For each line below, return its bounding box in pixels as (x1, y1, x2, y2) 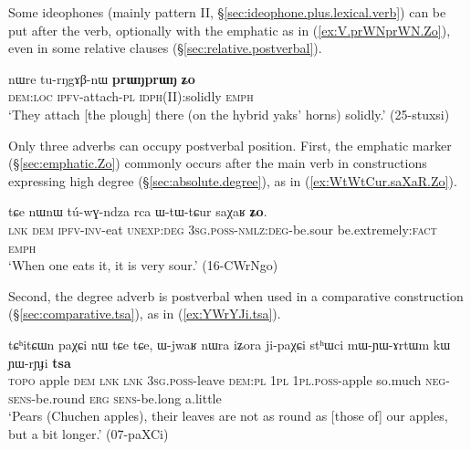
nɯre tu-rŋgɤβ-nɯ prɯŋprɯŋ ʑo (8, 68, 195, 88)
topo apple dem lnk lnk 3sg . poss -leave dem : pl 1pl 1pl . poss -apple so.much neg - (8, 371, 450, 390)
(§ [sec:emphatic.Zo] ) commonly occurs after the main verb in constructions (8, 153, 427, 173)
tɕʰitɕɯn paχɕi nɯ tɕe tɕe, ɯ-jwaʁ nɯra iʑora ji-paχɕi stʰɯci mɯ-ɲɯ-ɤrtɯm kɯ (8, 334, 451, 353)
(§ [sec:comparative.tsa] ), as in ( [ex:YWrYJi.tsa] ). (8, 304, 281, 323)
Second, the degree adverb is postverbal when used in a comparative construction (8, 286, 464, 305)
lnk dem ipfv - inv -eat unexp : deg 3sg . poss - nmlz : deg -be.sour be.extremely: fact (8, 219, 437, 238)
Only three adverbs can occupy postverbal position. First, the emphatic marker (8, 135, 452, 154)
